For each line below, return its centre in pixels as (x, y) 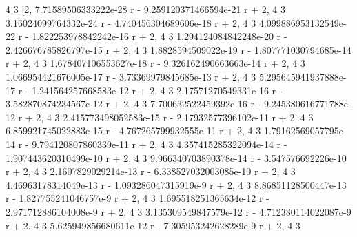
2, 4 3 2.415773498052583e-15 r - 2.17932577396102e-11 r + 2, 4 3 (175, 117)
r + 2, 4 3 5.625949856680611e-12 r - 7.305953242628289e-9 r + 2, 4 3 (153, 225)
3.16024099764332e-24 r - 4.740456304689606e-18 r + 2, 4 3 (131, 22)
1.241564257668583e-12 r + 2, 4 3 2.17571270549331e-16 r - (157, 90)
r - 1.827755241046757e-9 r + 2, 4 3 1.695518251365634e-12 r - (137, 198)
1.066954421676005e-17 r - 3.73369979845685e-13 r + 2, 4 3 (131, 76)
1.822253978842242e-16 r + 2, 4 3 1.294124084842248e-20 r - (160, 36)
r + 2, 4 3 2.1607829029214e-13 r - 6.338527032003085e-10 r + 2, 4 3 (151, 171)
